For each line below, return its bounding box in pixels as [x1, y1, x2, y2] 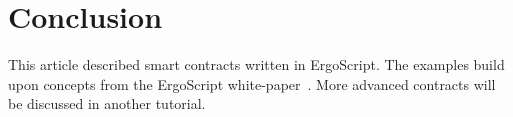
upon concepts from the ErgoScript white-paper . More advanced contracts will [8, 73, 496, 94]
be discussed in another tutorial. [8, 93, 206, 114]
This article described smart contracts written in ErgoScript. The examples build [8, 54, 505, 75]
